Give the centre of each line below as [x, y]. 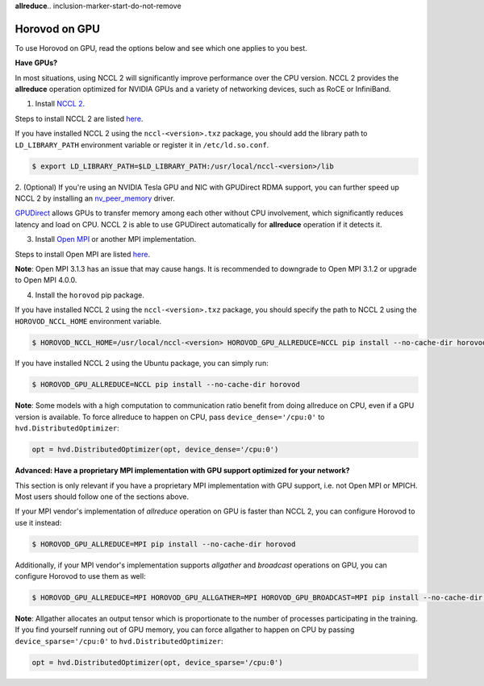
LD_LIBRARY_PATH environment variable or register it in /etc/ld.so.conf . [142, 144]
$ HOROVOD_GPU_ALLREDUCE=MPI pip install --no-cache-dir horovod [164, 544]
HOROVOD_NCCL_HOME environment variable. [88, 321]
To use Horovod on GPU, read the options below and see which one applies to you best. [161, 48]
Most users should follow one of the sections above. [102, 497]
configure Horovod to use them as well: [80, 576]
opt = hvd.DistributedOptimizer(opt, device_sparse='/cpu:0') [157, 662]
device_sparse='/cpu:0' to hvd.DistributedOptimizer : [119, 641]
